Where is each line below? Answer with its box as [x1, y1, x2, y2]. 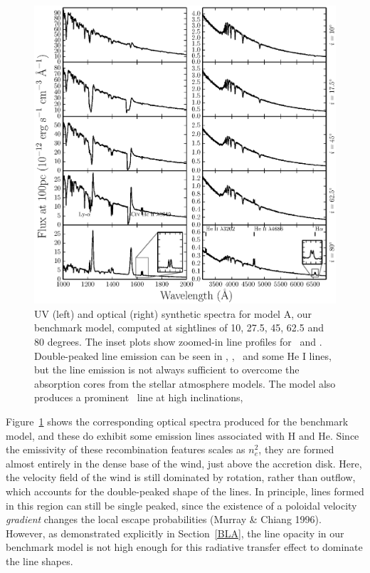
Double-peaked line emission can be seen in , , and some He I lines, [34, 348, 332, 363]
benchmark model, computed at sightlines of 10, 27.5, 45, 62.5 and [34, 320, 324, 335]
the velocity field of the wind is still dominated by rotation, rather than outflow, [6, 470, 356, 485]
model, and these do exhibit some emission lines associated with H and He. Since [6, 428, 359, 443]
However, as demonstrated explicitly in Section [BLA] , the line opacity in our [6, 525, 344, 540]
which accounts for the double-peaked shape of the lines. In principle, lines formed [6, 483, 364, 498]
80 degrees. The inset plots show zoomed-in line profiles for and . [34, 334, 322, 349]
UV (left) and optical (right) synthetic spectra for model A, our [34, 306, 312, 321]
